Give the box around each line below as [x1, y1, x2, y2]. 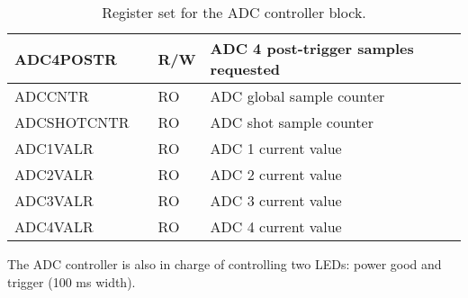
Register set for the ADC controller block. [102, 2, 366, 23]
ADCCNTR [14, 86, 89, 106]
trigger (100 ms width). [7, 272, 136, 291]
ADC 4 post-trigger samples [210, 38, 414, 59]
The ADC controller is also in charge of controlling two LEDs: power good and [7, 255, 442, 273]
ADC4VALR [14, 216, 94, 237]
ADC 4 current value [210, 216, 342, 237]
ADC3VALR [14, 190, 94, 211]
